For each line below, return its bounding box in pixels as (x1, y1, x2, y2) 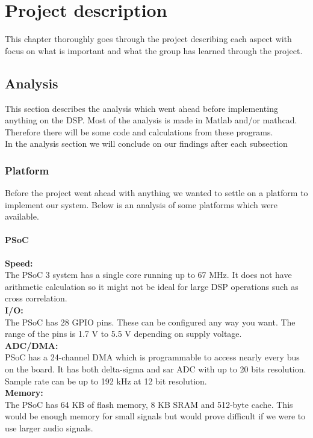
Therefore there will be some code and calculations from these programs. (5, 125, 273, 138)
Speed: (5, 256, 33, 269)
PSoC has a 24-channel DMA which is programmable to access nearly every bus (5, 351, 300, 363)
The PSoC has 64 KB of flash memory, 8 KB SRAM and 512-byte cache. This (5, 398, 293, 410)
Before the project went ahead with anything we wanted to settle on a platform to (5, 187, 308, 199)
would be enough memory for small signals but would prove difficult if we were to (5, 410, 306, 422)
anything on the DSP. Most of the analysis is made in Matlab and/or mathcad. (5, 114, 297, 126)
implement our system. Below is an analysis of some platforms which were (5, 198, 278, 211)
